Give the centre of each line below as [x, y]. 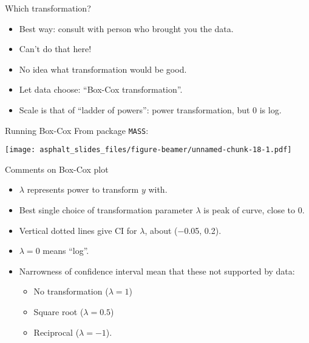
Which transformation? [48, 8]
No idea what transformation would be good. [103, 69]
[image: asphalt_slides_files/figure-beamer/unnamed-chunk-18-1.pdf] [148, 150]
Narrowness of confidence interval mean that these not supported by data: [157, 271]
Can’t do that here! [55, 49]
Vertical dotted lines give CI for [78, 230]
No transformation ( [71, 291]
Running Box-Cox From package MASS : [77, 130]
